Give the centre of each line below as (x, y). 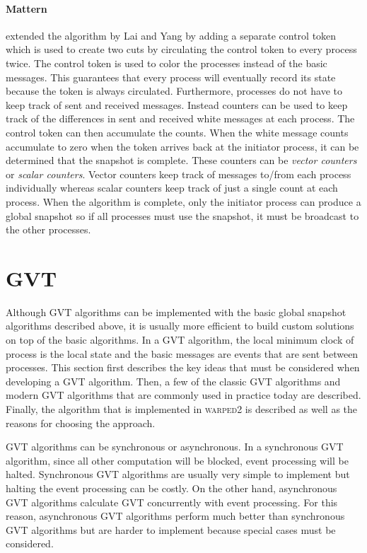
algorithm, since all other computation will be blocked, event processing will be (177, 460)
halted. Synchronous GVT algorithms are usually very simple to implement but (178, 474)
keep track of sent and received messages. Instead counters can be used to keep (177, 104)
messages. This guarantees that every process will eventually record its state (171, 77)
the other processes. (48, 229)
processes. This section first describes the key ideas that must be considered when (183, 367)
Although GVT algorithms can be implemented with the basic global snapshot (176, 312)
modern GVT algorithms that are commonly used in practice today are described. (183, 395)
